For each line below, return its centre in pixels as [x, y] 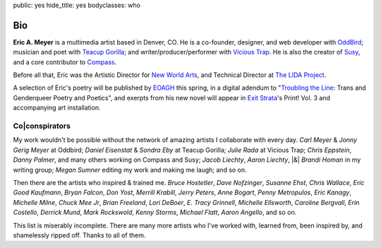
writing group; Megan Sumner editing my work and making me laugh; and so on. [130, 170]
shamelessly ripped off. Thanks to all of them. [79, 235]
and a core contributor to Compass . [65, 62]
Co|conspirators [42, 126]
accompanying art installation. [57, 108]
